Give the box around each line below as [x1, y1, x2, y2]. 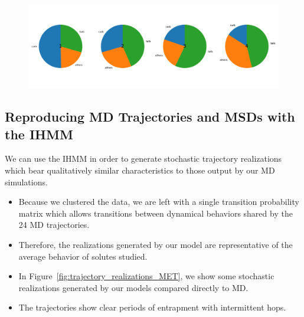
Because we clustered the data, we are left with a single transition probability [18, 195, 299, 208]
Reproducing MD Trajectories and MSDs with [5, 107, 295, 126]
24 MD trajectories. [18, 218, 90, 231]
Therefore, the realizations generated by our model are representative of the [18, 238, 293, 250]
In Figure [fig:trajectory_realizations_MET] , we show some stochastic [18, 270, 274, 282]
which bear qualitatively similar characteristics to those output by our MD [5, 164, 275, 176]
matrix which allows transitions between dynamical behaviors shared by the [18, 207, 293, 219]
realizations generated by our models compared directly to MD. [18, 281, 249, 293]
